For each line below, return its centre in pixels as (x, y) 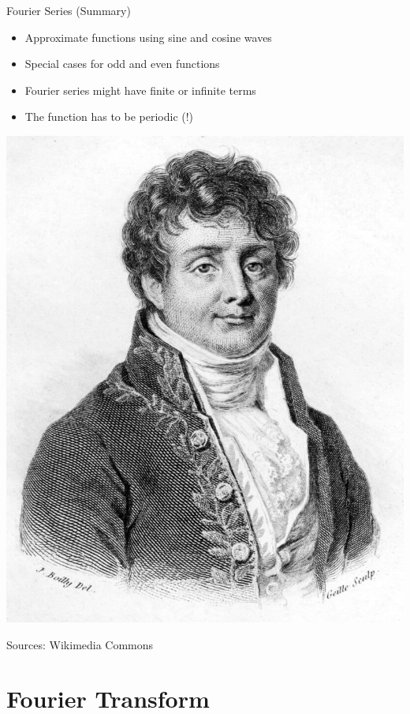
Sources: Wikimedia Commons (80, 644)
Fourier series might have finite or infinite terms (140, 90)
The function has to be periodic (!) (109, 116)
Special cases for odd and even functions (122, 64)
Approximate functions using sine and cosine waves (148, 37)
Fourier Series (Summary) (69, 10)
